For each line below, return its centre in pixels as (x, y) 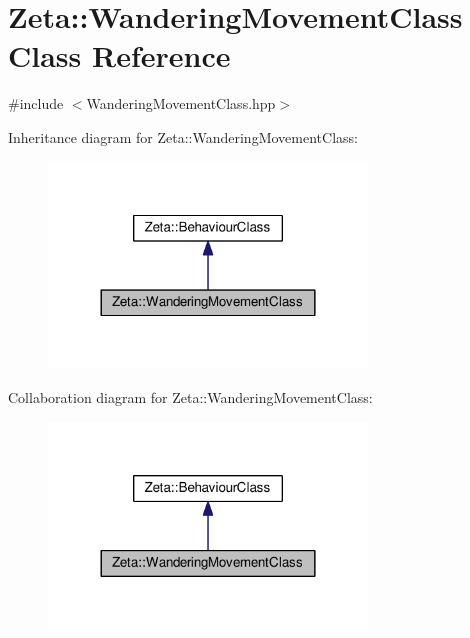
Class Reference (119, 55)
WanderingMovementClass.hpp (181, 103)
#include (36, 103)
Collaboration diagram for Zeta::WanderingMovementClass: (190, 397)
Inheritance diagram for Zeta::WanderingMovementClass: (183, 136)
